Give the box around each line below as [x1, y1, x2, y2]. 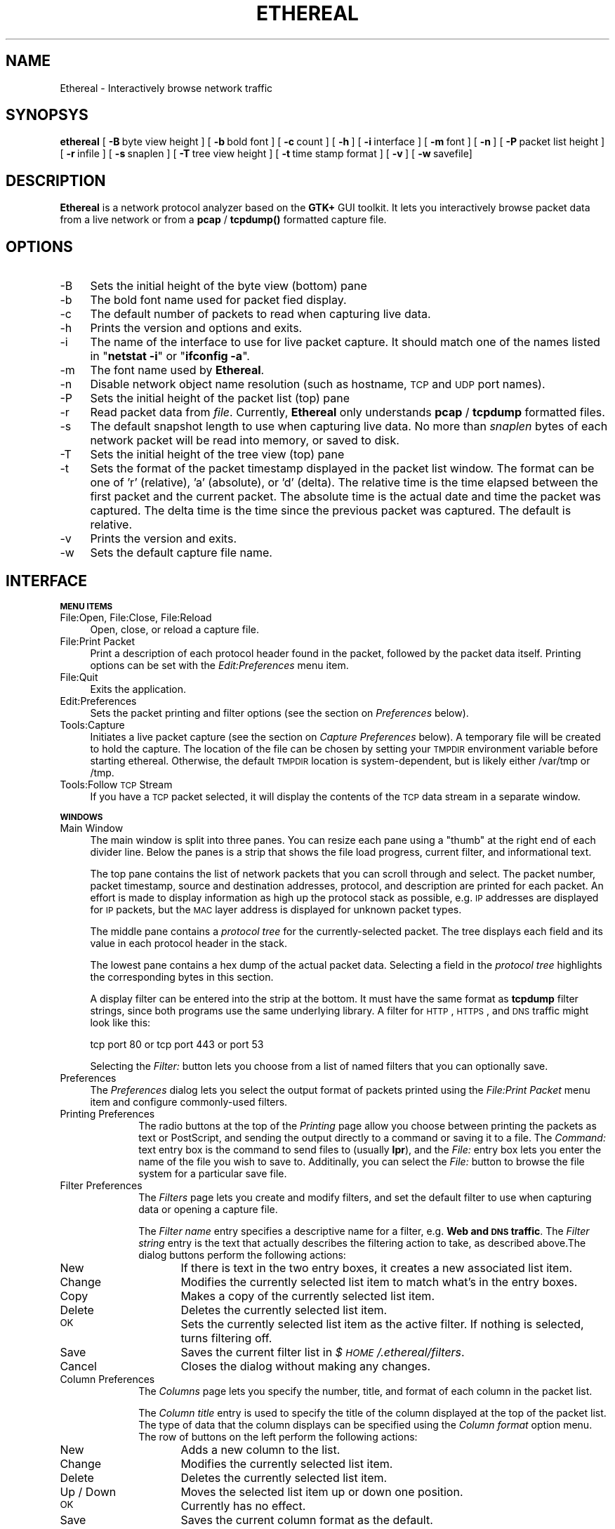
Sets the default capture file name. [90, 545, 272, 560]
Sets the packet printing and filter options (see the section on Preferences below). [90, 706, 469, 719]
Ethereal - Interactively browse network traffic [60, 81, 273, 94]
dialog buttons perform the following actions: [138, 1248, 346, 1261]
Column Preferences [60, 1372, 155, 1385]
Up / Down [60, 1484, 117, 1499]
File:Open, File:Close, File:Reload [60, 611, 212, 623]
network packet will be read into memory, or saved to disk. [90, 433, 399, 448]
